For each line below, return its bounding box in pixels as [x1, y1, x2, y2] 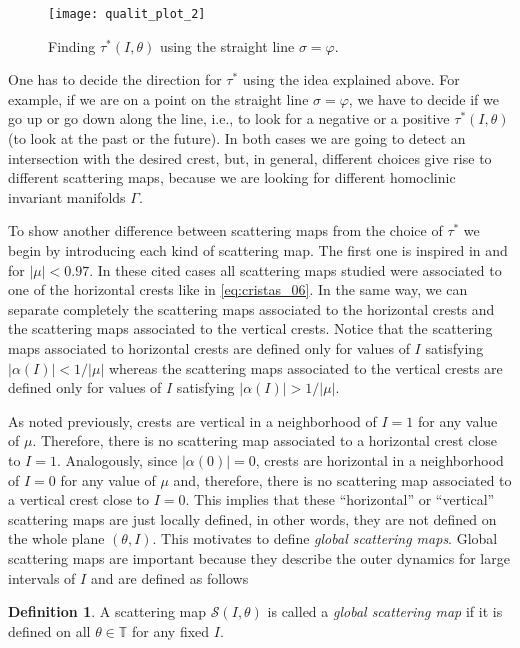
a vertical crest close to [8, 489, 149, 510]
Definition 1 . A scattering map [8, 601, 207, 622]
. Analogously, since [56, 449, 178, 470]
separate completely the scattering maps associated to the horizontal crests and [8, 298, 495, 319]
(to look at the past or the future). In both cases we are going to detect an [8, 128, 466, 149]
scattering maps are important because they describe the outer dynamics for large [8, 547, 510, 568]
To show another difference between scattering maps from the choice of [8, 220, 443, 241]
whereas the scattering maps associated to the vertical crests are [108, 357, 503, 378]
